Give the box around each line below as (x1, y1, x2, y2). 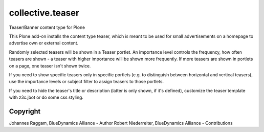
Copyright (9, 107, 41, 115)
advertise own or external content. (9, 40, 79, 46)
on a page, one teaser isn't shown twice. (9, 63, 91, 68)
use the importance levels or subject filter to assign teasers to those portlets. (9, 79, 164, 85)
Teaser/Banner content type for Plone (9, 24, 85, 30)
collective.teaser (9, 7, 80, 18)
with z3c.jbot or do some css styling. (9, 94, 84, 100)
